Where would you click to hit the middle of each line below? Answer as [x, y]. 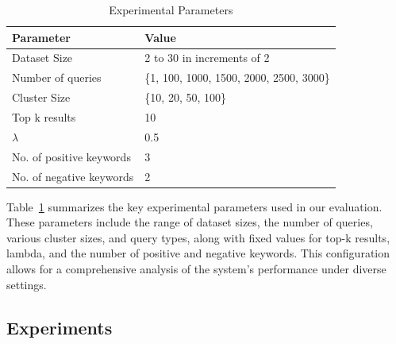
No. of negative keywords [73, 176]
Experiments [60, 327]
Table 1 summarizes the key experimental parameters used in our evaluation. [194, 206]
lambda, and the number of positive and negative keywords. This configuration [198, 253]
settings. [27, 284]
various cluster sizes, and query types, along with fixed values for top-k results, [198, 237]
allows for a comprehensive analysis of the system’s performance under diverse [196, 268]
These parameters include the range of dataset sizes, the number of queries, [190, 222]
